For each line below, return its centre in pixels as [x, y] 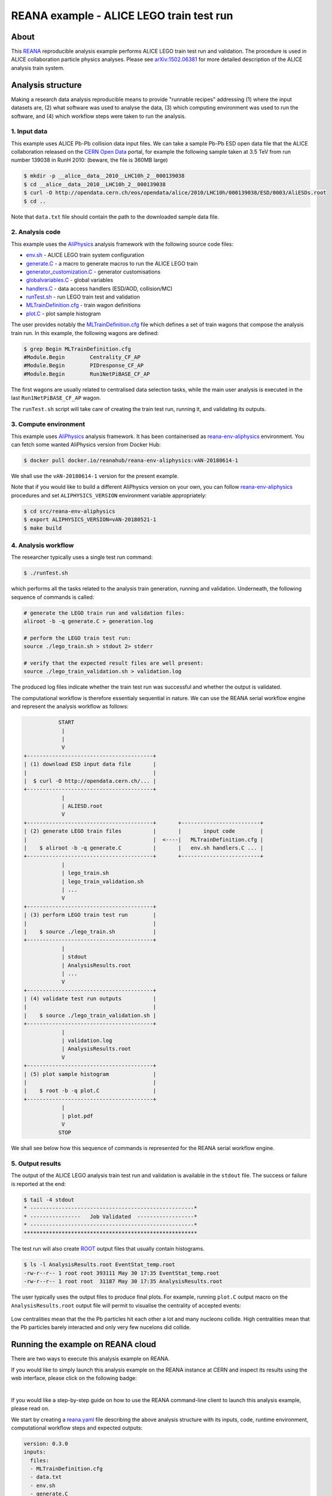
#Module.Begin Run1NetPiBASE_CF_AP [87, 374]
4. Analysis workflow [42, 545]
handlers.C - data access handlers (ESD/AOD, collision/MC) [99, 288]
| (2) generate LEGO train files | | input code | [144, 831]
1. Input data [29, 132]
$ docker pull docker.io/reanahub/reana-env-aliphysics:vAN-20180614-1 [131, 460]
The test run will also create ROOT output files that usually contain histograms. [108, 1249]
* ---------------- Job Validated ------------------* [110, 1217]
